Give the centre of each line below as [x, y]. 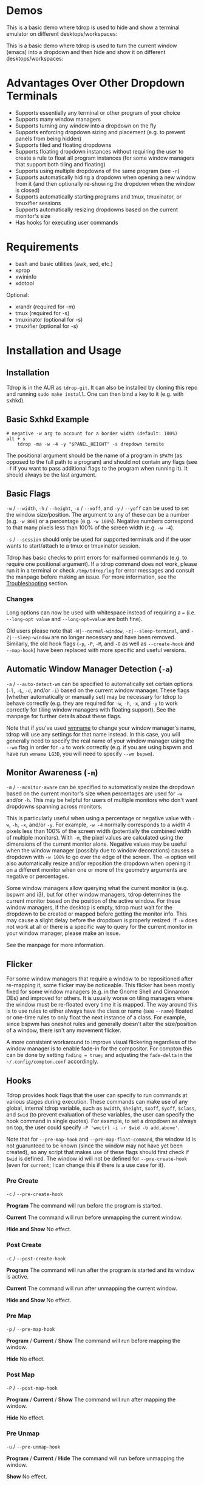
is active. [18, 1276]
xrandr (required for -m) [45, 307]
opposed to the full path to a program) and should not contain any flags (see [102, 461]
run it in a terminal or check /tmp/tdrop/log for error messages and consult [100, 571]
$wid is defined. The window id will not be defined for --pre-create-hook [97, 1158]
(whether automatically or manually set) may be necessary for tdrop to [95, 696]
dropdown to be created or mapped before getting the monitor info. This [97, 914]
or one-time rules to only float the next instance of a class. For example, [96, 1018]
